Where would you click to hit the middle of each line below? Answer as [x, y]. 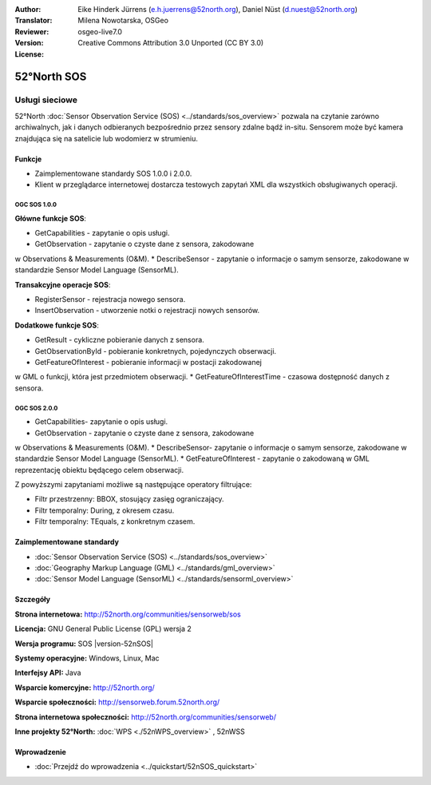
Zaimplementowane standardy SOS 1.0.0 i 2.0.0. [113, 173]
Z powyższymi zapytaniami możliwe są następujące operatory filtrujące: [133, 485]
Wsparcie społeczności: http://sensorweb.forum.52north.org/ [117, 702]
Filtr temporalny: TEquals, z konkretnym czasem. [115, 521]
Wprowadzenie [41, 751]
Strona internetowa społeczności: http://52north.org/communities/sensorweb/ [146, 717]
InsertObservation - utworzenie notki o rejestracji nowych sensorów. [147, 311]
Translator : [34, 21]
